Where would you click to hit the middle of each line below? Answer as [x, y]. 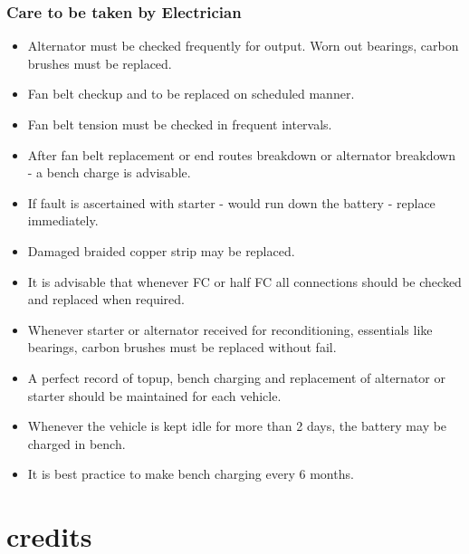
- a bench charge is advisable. [109, 172]
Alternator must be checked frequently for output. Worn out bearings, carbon [243, 46]
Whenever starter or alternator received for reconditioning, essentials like [230, 329]
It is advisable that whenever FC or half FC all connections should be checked [244, 281]
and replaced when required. [106, 299]
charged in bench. [77, 443]
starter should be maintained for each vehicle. [154, 395]
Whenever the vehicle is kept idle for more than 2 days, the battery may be [237, 426]
